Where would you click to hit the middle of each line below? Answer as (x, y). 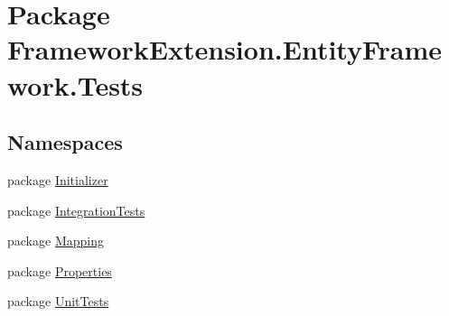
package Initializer (58, 179)
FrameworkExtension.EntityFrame (225, 49)
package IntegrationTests (76, 210)
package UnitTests (58, 301)
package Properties (60, 270)
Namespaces (65, 142)
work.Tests (75, 84)
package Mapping (56, 241)
